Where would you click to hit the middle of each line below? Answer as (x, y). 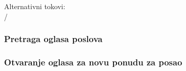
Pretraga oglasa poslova (53, 39)
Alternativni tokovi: (35, 6)
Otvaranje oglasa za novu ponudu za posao (93, 62)
